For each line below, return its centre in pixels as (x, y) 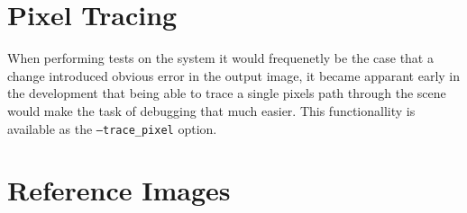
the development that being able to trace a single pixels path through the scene (227, 93)
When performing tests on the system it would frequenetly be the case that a (220, 58)
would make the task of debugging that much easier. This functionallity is (211, 110)
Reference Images (119, 190)
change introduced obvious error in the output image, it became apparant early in (234, 75)
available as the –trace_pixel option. (112, 128)
